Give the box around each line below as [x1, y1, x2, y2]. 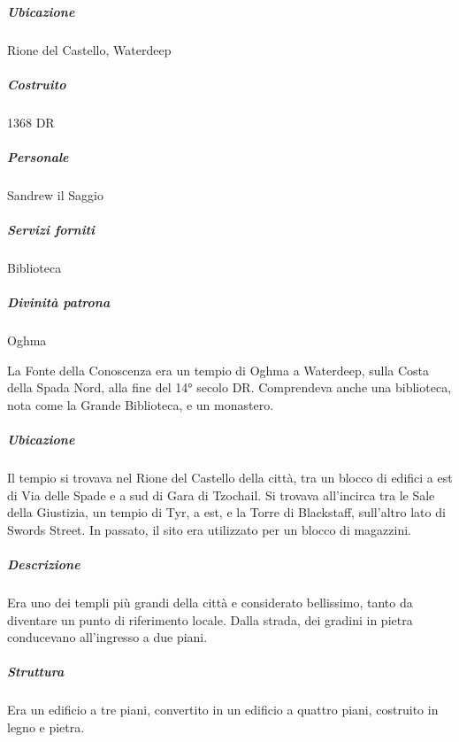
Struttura [7, 662, 65, 681]
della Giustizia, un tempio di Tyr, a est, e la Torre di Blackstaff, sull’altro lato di [7, 503, 446, 522]
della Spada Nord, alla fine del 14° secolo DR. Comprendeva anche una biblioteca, [7, 378, 452, 397]
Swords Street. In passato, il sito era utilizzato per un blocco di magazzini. [7, 520, 412, 538]
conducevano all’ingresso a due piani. [7, 628, 208, 646]
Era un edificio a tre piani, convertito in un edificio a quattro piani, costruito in [7, 700, 439, 719]
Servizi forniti [7, 220, 96, 239]
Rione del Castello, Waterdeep [7, 40, 172, 58]
